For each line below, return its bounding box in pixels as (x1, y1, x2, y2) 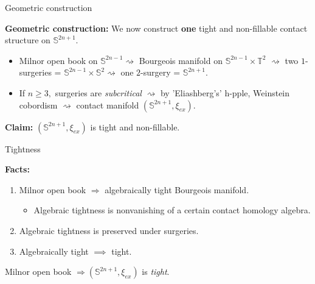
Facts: (5, 163, 30, 176)
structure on (5, 34, 50, 46)
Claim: (5, 120, 33, 133)
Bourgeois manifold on (139, 54, 223, 66)
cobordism (19, 98, 58, 111)
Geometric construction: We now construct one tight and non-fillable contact (5, 21, 308, 34)
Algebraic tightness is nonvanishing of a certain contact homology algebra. (33, 204, 311, 216)
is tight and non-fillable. (90, 120, 180, 133)
